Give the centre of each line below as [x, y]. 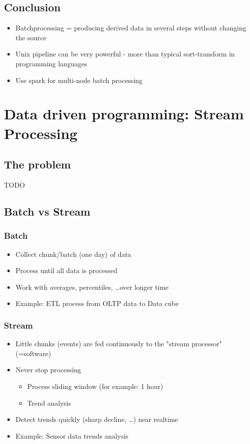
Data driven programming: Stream [124, 114]
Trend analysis [49, 402]
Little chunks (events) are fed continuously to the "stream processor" [119, 344]
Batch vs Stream [47, 211]
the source [31, 37]
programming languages [51, 63]
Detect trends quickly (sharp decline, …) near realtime [97, 419]
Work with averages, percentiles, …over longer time [92, 287]
